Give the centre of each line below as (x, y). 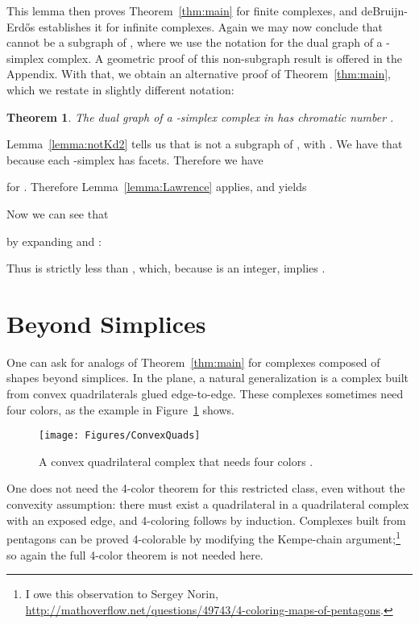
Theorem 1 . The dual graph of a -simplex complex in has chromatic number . (200, 116)
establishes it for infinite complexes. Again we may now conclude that (210, 26)
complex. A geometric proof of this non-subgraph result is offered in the (225, 58)
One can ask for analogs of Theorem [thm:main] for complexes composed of (193, 362)
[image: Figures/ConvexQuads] (120, 436)
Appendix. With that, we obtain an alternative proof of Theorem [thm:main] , (199, 74)
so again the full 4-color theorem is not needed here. (135, 554)
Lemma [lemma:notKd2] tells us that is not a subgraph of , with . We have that (205, 144)
